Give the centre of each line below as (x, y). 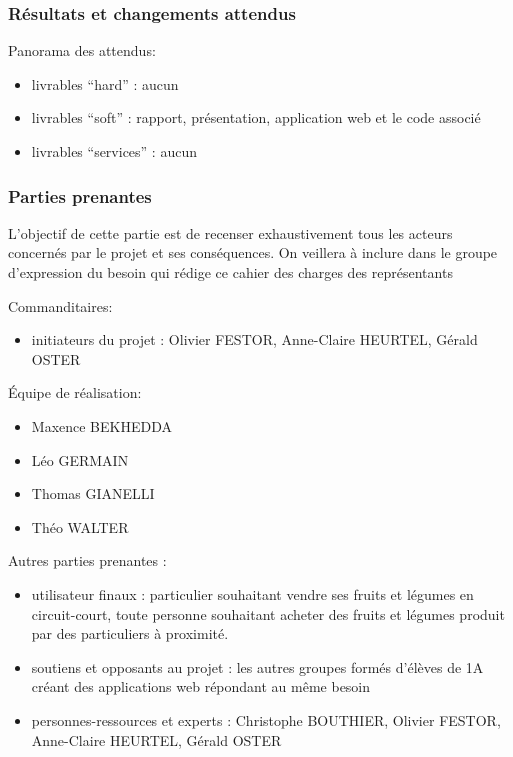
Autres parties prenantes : (87, 560)
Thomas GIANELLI (93, 493)
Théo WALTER (80, 526)
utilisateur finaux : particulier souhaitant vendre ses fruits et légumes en (252, 593)
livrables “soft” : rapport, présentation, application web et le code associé (256, 117)
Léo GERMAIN (80, 459)
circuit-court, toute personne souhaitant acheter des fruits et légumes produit (268, 613)
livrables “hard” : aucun (105, 83)
